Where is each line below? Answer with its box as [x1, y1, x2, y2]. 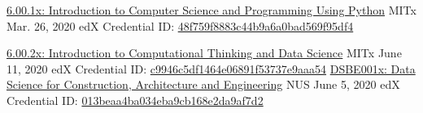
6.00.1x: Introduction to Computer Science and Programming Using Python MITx [7, 2, 416, 18]
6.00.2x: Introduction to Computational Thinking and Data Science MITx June [7, 44, 402, 61]
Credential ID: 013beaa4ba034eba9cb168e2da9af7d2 [7, 91, 264, 108]
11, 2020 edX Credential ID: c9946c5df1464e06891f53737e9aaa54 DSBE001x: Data [7, 60, 416, 77]
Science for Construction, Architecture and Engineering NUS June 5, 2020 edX [7, 76, 400, 93]
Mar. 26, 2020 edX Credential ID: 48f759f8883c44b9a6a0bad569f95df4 [7, 17, 354, 34]
